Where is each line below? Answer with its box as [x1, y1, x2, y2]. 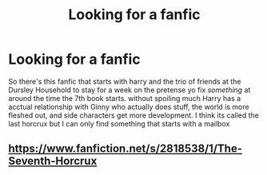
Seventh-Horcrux [8, 154, 98, 168]
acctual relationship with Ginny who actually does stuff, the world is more [8, 102, 249, 111]
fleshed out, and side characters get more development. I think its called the [8, 110, 260, 120]
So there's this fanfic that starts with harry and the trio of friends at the [8, 76, 241, 86]
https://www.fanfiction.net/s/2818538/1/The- [8, 142, 242, 156]
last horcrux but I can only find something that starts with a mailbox [8, 119, 230, 128]
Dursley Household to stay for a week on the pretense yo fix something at [8, 85, 251, 95]
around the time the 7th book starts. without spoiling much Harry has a [8, 93, 241, 103]
